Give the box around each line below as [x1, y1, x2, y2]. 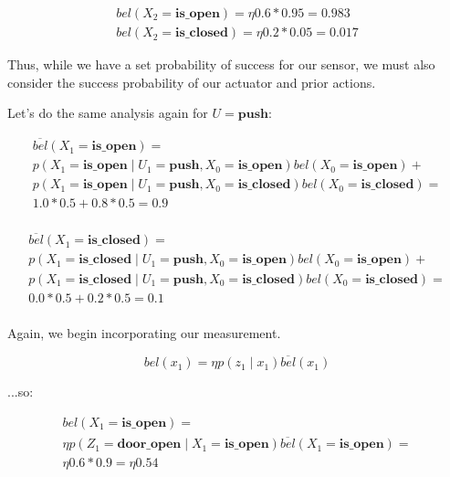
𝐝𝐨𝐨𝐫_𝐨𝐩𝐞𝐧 [117, 438, 182, 451]
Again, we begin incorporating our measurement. [7, 323, 281, 342]
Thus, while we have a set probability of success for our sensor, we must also [7, 55, 435, 74]
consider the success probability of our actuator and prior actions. [7, 72, 376, 91]
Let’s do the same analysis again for [7, 103, 208, 122]
